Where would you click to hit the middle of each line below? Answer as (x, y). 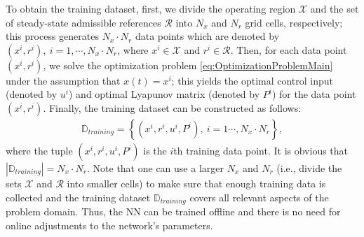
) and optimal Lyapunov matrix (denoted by (164, 94)
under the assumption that (63, 80)
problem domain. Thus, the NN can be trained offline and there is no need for (173, 211)
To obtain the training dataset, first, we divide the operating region (151, 8)
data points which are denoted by (207, 36)
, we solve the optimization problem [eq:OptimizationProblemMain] (188, 65)
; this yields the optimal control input (252, 80)
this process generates (52, 36)
